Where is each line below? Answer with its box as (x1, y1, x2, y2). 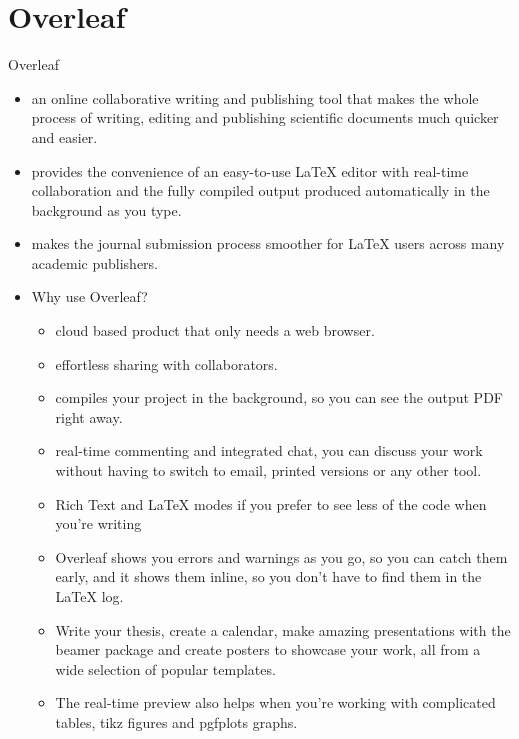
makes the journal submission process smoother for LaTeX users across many (31, 233, 505, 254)
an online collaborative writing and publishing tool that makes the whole (31, 87, 479, 108)
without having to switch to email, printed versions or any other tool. (55, 460, 482, 481)
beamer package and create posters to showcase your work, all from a (55, 639, 481, 660)
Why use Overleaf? (31, 286, 148, 307)
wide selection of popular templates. (55, 658, 276, 679)
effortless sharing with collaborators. (55, 353, 278, 374)
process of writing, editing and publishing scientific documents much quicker (31, 107, 499, 128)
